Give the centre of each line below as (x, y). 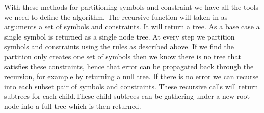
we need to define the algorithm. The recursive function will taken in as (116, 16)
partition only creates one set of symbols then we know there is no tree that (123, 56)
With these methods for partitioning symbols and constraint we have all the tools (131, 7)
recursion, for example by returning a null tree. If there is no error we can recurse (131, 76)
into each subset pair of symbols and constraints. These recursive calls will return (131, 86)
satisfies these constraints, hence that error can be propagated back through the (129, 66)
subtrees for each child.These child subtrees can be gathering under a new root (127, 96)
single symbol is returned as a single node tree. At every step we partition (120, 36)
